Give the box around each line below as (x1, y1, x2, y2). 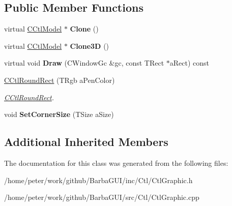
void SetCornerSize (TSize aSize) (4, 109, 114, 120)
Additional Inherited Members (4, 134, 168, 150)
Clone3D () (70, 40, 109, 51)
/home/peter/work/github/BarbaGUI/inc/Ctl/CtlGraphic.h (4, 174, 193, 185)
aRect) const (169, 57, 210, 68)
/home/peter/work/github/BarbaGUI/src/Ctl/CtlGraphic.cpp (4, 192, 199, 202)
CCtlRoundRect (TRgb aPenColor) (4, 74, 115, 85)
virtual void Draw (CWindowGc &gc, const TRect (4, 57, 164, 68)
